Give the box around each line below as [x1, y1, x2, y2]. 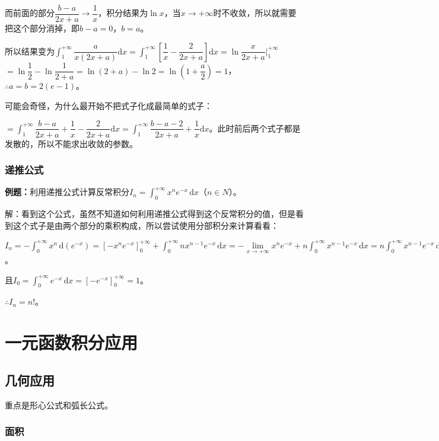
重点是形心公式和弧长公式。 [5, 398, 113, 411]
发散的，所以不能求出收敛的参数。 [5, 137, 138, 149]
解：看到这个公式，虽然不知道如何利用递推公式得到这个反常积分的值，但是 [5, 207, 295, 220]
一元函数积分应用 [5, 330, 138, 354]
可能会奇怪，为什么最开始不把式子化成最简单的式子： [5, 99, 212, 111]
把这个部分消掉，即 [5, 22, 79, 34]
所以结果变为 [5, 44, 55, 57]
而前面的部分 [5, 7, 55, 19]
